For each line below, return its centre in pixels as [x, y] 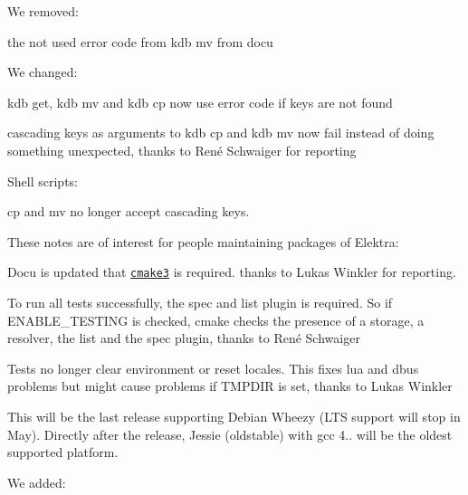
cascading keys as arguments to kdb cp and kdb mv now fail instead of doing [221, 133]
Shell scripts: [43, 181]
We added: [37, 482]
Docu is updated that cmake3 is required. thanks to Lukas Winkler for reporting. [232, 272]
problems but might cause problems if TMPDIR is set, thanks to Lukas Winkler [230, 386]
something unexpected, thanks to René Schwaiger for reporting [182, 150]
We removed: [43, 11]
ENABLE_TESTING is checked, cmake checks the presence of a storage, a [216, 320]
